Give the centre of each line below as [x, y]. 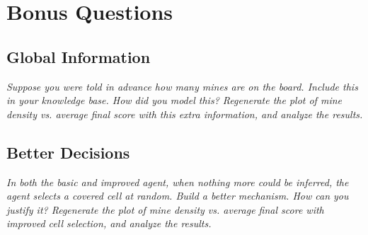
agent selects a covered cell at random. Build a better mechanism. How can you [178, 196]
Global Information [79, 56]
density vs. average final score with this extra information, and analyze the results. [185, 114]
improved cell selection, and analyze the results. [109, 223]
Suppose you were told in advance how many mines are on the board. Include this [182, 86]
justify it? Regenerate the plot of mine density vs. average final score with [165, 209]
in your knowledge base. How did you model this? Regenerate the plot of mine [174, 100]
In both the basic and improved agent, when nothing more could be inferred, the [178, 182]
